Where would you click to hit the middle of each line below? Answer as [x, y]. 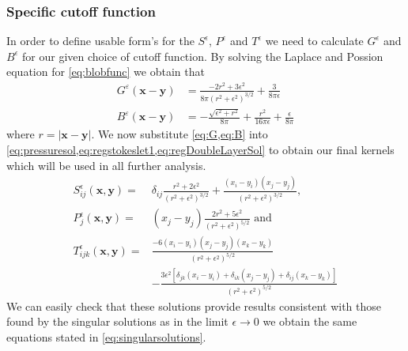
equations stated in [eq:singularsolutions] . [106, 336]
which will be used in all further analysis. [106, 165]
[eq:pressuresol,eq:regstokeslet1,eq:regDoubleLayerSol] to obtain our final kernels [200, 149]
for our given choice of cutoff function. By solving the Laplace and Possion [203, 56]
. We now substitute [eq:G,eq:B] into [179, 134]
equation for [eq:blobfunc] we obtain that [106, 72]
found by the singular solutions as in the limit [117, 321]
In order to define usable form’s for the [100, 41]
